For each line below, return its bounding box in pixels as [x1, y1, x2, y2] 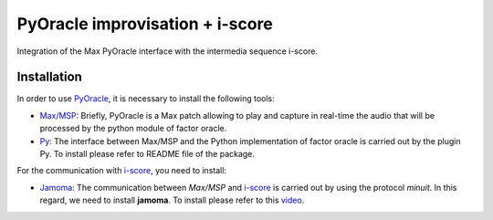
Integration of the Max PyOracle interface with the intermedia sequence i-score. [16, 46, 319, 57]
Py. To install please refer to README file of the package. [39, 149, 256, 160]
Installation [16, 69, 82, 85]
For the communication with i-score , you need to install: [16, 165, 227, 176]
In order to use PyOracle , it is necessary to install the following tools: [16, 93, 276, 104]
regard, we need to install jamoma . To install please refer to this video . [39, 194, 305, 205]
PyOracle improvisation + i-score [16, 14, 273, 34]
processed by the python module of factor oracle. [39, 123, 227, 134]
